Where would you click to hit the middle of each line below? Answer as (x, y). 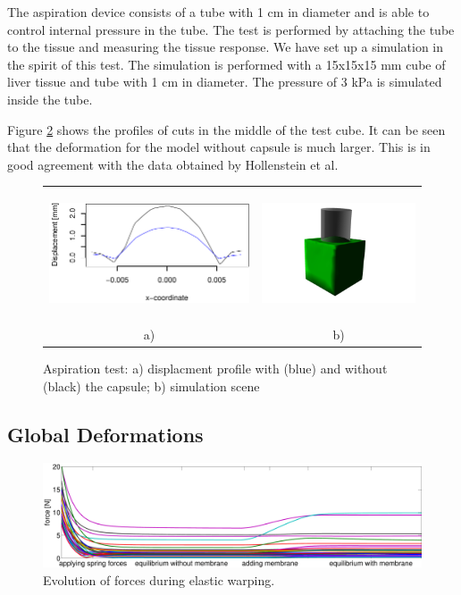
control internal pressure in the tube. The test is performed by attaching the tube (231, 29)
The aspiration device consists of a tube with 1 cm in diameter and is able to (218, 12)
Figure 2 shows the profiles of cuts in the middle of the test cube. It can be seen (226, 129)
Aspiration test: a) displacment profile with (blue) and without (215, 369)
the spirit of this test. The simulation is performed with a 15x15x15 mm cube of (226, 64)
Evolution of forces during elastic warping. (159, 579)
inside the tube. (50, 99)
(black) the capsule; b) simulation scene (151, 385)
